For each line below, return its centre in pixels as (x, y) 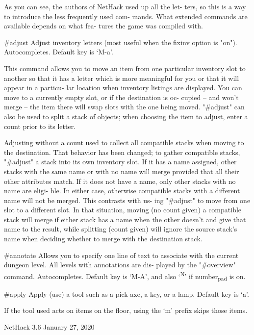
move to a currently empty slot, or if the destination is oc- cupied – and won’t (121, 97)
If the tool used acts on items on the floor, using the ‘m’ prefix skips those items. (126, 310)
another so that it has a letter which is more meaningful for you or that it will (122, 78)
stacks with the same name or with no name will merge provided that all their (122, 171)
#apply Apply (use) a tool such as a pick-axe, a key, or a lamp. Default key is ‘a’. (127, 294)
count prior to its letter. (40, 126)
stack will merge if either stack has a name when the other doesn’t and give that (125, 219)
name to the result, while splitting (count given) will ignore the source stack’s (121, 229)
